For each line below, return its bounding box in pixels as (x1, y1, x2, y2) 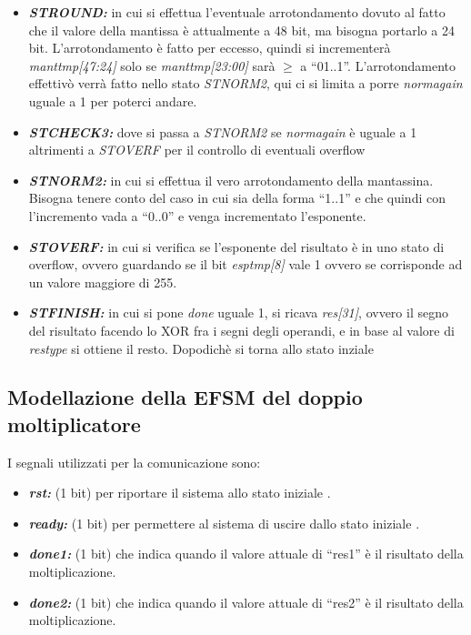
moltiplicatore (7, 409, 141, 438)
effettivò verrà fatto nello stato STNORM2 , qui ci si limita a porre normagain (28, 74, 463, 93)
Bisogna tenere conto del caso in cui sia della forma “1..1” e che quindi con (28, 188, 446, 207)
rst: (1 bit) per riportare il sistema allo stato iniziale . (28, 483, 331, 502)
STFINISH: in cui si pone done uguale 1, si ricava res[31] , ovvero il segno (28, 303, 448, 322)
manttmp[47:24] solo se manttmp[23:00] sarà (28, 55, 276, 75)
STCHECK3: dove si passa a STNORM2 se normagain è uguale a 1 (28, 122, 417, 141)
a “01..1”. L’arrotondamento (300, 55, 456, 75)
